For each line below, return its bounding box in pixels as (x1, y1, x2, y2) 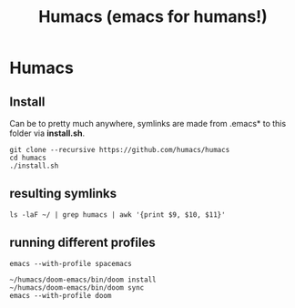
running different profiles (9, 235, 157, 251)
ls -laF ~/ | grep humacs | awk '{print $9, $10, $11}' (9, 210, 226, 220)
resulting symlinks (9, 186, 117, 201)
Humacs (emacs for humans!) (37, 6, 269, 27)
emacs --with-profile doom (9, 291, 112, 300)
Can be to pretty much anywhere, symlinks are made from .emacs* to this (9, 118, 287, 128)
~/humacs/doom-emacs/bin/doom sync (9, 282, 145, 293)
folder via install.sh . (9, 128, 86, 139)
